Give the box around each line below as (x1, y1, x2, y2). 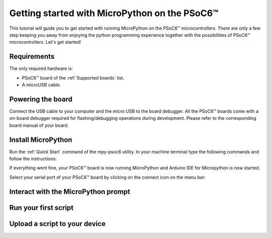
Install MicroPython (9, 135, 73, 144)
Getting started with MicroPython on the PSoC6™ (9, 8, 219, 19)
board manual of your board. (9, 122, 69, 128)
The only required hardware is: (9, 65, 73, 71)
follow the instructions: (9, 156, 57, 162)
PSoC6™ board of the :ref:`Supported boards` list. (22, 74, 124, 81)
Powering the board (9, 95, 73, 103)
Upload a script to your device (9, 219, 106, 228)
